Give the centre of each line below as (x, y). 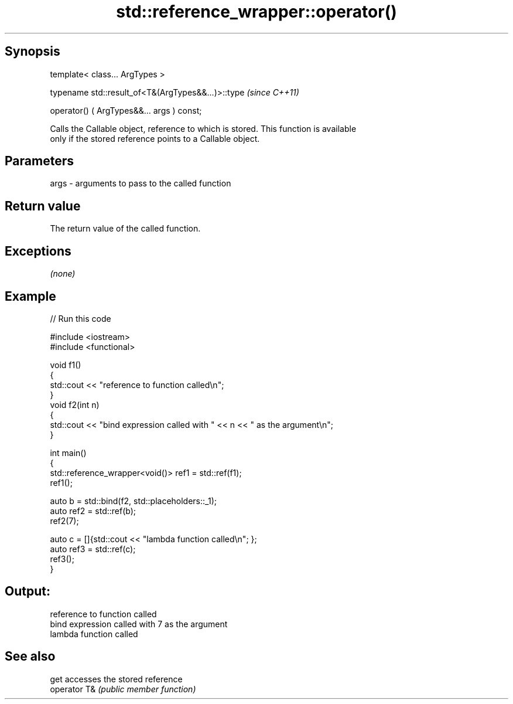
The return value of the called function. (125, 229)
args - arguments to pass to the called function (141, 183)
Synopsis (33, 52)
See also (30, 657)
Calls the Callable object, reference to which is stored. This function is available (203, 128)
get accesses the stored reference (116, 679)
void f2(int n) (75, 404)
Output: (28, 591)
